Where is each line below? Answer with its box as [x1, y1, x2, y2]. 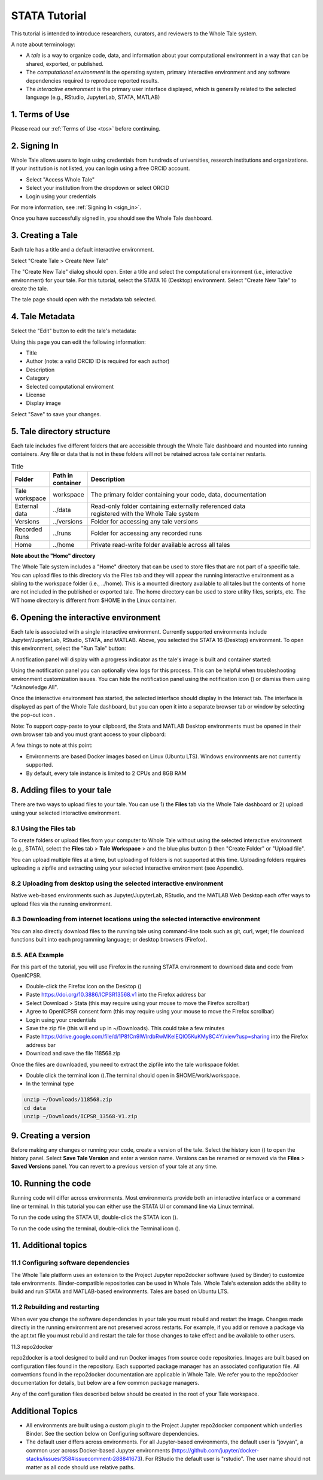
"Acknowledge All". [11, 683, 59, 691]
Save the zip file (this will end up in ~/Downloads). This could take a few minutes [26, 1025, 225, 1032]
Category [26, 374, 50, 382]
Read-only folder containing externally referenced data [90, 502, 246, 510]
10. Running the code [11, 1179, 92, 1189]
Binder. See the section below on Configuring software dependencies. [26, 1430, 199, 1437]
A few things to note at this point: [11, 741, 93, 749]
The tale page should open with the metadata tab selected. [11, 296, 157, 303]
